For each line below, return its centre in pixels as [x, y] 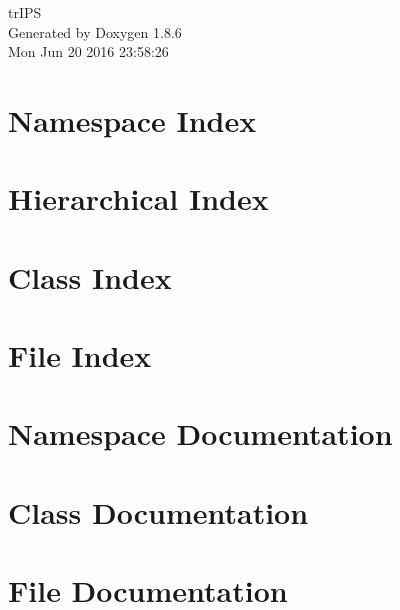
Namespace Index [132, 119]
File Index [80, 355]
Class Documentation [158, 511]
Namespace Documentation [200, 433]
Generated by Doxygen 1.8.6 [95, 31]
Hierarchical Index [138, 198]
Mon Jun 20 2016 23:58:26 [88, 51]
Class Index [90, 276]
